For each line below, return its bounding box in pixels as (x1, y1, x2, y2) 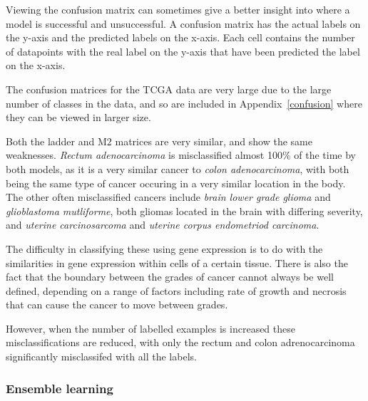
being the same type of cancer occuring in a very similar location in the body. (6, 175, 346, 190)
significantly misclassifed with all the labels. (6, 349, 197, 364)
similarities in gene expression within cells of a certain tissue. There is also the (6, 255, 348, 270)
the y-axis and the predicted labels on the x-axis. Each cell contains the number (6, 30, 355, 45)
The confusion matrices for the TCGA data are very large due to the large (6, 81, 332, 96)
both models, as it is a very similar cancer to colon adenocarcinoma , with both (6, 161, 349, 176)
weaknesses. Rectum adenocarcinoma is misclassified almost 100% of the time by (6, 147, 356, 162)
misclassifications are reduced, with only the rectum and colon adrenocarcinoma (6, 335, 355, 350)
